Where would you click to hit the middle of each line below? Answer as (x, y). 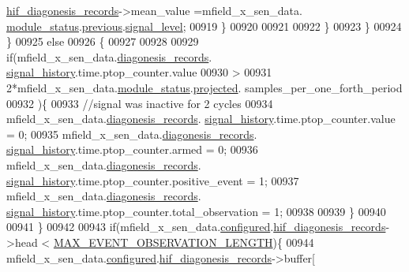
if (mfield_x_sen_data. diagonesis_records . (109, 56)
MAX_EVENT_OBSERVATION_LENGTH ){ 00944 (184, 242)
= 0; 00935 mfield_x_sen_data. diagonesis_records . (132, 134)
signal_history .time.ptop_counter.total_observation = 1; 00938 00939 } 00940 (196, 211)
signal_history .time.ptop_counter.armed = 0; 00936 (132, 149)
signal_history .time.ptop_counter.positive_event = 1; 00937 (153, 180)
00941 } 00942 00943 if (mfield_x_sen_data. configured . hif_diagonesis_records (196, 227)
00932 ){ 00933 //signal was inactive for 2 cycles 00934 (140, 103)
